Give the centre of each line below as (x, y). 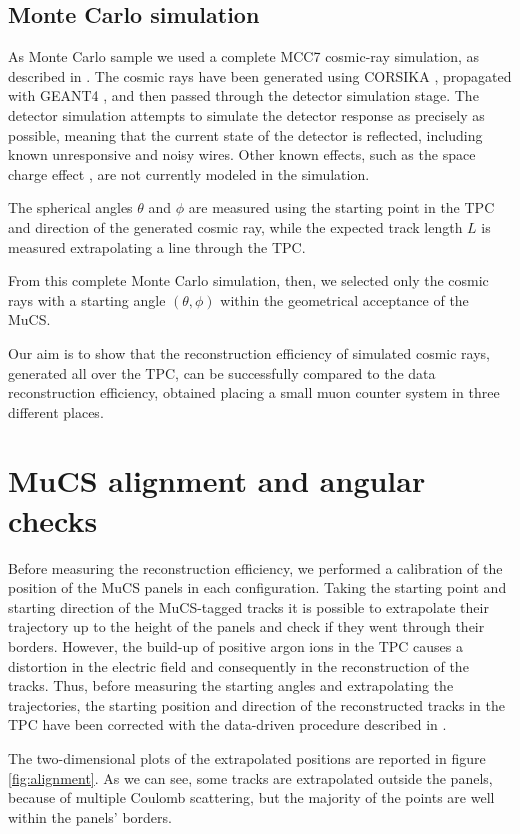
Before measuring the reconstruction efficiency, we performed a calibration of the (255, 567)
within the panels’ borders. (90, 816)
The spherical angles (70, 207)
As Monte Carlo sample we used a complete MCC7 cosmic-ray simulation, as (244, 56)
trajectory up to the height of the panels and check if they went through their (246, 626)
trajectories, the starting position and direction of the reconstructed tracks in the (256, 704)
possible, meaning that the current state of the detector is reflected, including (245, 134)
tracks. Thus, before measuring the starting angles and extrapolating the (231, 685)
